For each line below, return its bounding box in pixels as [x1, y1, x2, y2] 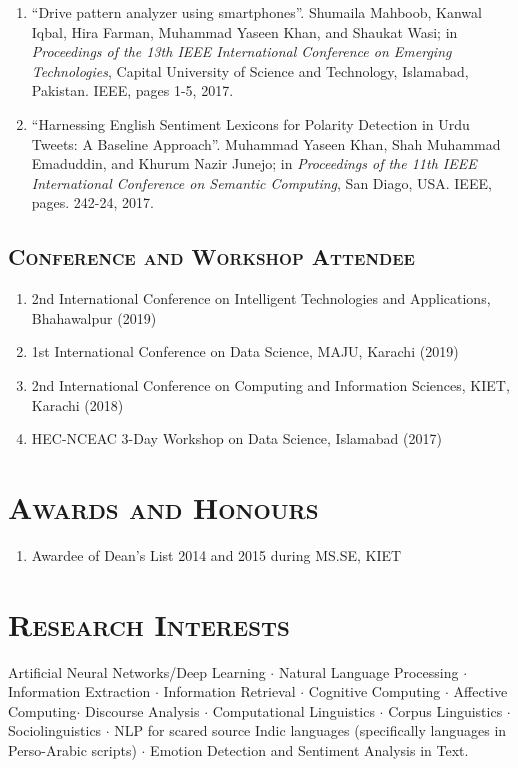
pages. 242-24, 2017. [31, 192, 154, 213]
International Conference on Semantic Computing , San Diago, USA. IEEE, [31, 172, 492, 193]
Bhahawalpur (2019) [31, 307, 157, 328]
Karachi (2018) [31, 394, 124, 415]
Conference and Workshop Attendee [8, 241, 415, 272]
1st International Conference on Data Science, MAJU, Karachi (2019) [31, 341, 459, 362]
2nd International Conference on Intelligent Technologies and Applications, [31, 288, 491, 309]
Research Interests [8, 603, 290, 644]
